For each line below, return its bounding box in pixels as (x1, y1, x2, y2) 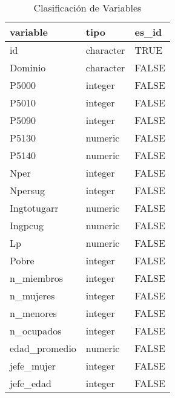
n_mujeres (10, 289, 55, 302)
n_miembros (10, 271, 64, 285)
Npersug (10, 183, 45, 197)
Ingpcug (10, 218, 44, 232)
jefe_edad (10, 376, 51, 390)
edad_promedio (10, 341, 76, 355)
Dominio (10, 60, 46, 74)
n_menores (10, 306, 57, 320)
